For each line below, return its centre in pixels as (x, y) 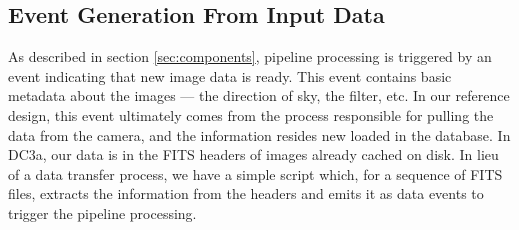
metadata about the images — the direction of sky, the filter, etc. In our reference (259, 95)
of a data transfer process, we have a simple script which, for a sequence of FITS (255, 173)
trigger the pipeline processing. (102, 212)
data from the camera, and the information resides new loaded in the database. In (259, 134)
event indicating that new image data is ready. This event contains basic (230, 75)
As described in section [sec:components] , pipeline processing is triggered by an (250, 56)
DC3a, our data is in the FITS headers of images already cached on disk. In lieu (253, 154)
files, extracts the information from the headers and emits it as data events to (246, 193)
